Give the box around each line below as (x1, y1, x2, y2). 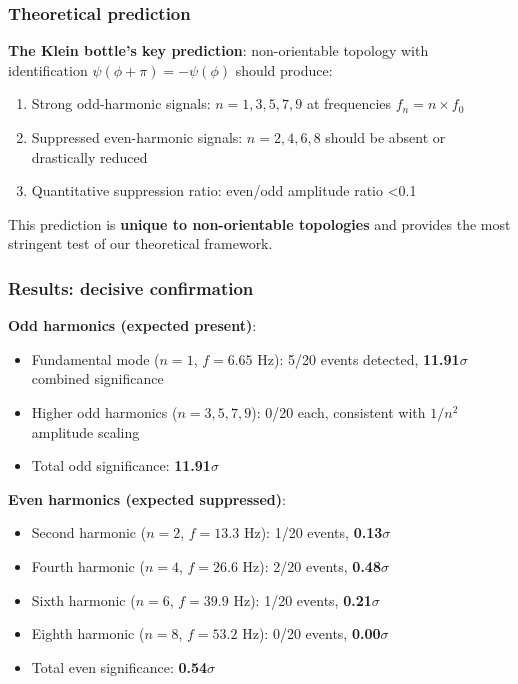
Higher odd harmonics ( (31, 401, 178, 422)
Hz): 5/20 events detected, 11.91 (257, 348, 460, 369)
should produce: (235, 59, 333, 80)
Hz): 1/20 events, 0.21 (233, 589, 372, 610)
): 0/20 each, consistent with (251, 401, 426, 422)
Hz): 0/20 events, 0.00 (242, 623, 381, 644)
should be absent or (325, 127, 446, 147)
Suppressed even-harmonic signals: (31, 127, 243, 147)
